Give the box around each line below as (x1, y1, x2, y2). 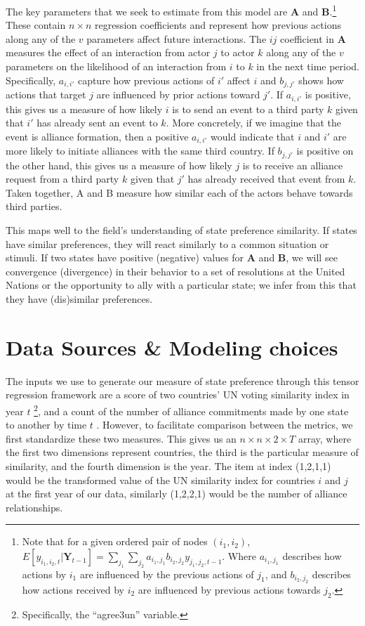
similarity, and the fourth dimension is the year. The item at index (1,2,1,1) (6, 458, 331, 473)
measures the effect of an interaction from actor (6, 45, 211, 60)
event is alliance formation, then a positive (6, 129, 189, 143)
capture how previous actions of (77, 72, 215, 87)
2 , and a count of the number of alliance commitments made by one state (34, 401, 349, 418)
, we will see (286, 250, 338, 265)
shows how (298, 72, 344, 87)
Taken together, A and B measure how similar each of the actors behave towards (6, 185, 353, 200)
